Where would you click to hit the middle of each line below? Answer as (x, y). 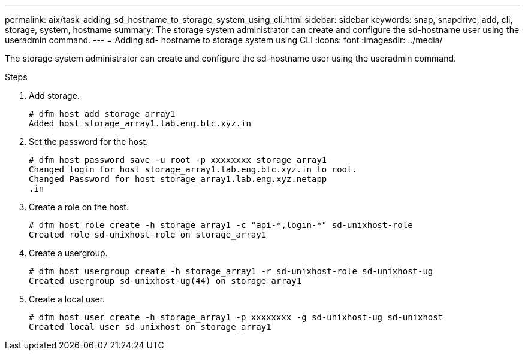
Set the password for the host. (89, 142)
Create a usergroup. (68, 253)
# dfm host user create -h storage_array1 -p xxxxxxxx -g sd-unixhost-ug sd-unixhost (236, 317)
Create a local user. (67, 299)
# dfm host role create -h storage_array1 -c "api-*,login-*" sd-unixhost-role (221, 225)
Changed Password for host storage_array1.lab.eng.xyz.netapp (178, 179)
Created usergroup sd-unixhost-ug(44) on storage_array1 (165, 281)
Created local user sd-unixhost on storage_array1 (150, 327)
